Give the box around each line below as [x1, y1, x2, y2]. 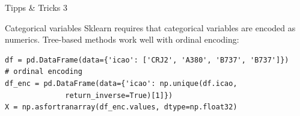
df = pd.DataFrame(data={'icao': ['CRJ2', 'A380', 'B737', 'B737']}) [5, 55, 289, 64]
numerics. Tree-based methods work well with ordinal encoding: [5, 33, 239, 46]
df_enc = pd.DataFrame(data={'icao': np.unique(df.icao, [5, 79, 237, 88]
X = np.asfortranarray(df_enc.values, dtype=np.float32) [5, 103, 237, 112]
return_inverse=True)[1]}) [65, 91, 173, 100]
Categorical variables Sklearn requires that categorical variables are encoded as [5, 21, 296, 34]
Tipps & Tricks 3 [5, 1, 68, 13]
